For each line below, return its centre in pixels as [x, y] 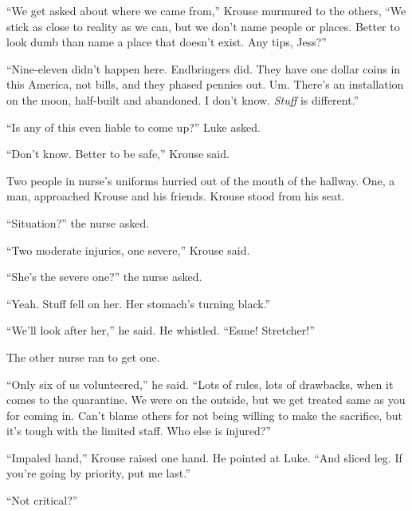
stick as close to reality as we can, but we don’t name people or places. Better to [203, 26]
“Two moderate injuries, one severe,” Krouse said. [128, 250]
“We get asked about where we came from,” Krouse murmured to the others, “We [206, 10]
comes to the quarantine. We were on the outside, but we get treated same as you [206, 400]
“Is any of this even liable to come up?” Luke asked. [133, 127]
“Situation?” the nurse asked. [78, 222]
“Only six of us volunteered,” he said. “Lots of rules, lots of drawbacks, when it [200, 384]
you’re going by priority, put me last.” [98, 473]
